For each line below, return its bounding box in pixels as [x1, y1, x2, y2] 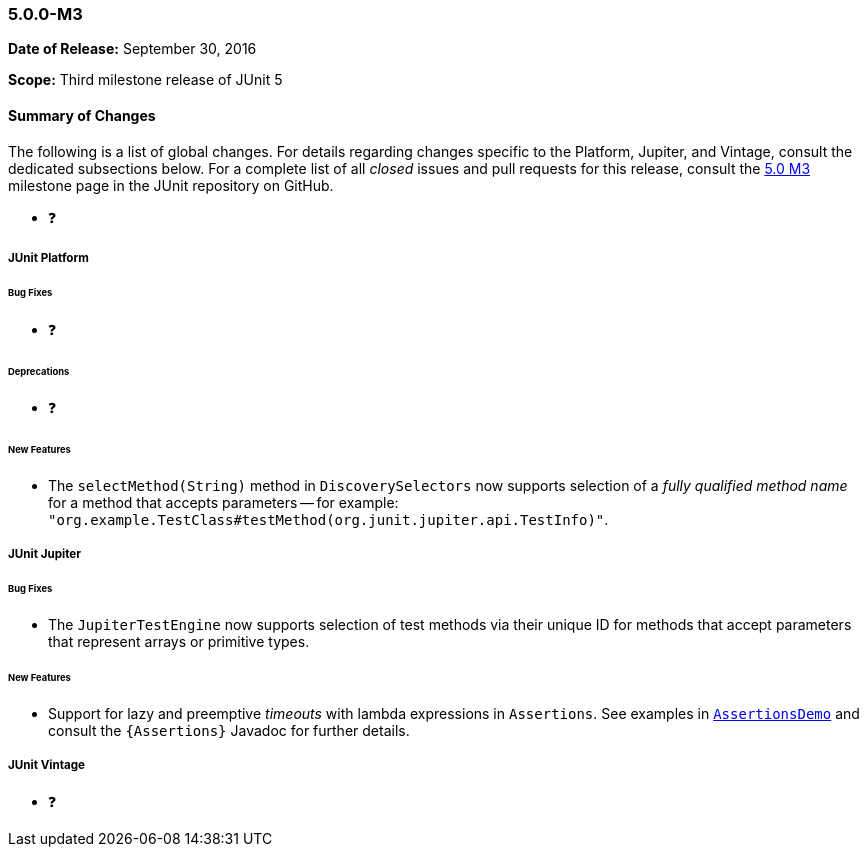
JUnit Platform [8, 250, 89, 265]
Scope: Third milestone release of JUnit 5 [8, 71, 283, 89]
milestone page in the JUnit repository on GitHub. [8, 176, 334, 194]
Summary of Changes [8, 106, 156, 124]
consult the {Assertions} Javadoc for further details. [48, 721, 410, 739]
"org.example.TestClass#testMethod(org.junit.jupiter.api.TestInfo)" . [48, 511, 609, 529]
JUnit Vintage [8, 758, 85, 773]
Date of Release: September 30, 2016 [8, 40, 257, 58]
